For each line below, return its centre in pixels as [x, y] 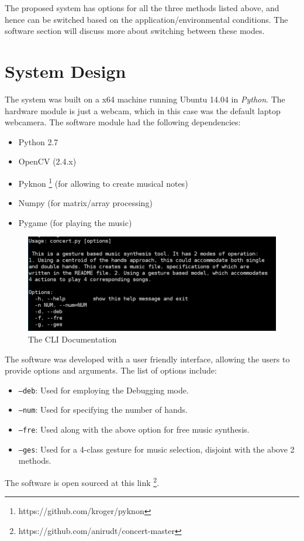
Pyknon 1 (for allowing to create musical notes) [103, 182]
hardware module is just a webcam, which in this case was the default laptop [143, 110]
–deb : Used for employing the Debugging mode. [103, 390]
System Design [65, 71]
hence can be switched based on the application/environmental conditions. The [146, 19]
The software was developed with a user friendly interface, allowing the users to [147, 359]
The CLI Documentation [72, 339]
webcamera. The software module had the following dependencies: [123, 122]
